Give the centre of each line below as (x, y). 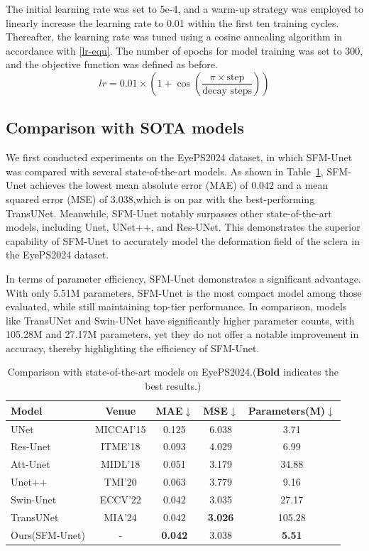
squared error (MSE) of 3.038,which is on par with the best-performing (160, 198)
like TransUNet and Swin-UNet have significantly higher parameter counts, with (180, 320)
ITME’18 (121, 446)
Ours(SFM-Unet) (48, 534)
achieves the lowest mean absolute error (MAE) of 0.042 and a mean (179, 185)
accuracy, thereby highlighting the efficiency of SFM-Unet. (133, 348)
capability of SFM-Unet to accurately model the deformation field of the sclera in (183, 240)
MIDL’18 (121, 464)
